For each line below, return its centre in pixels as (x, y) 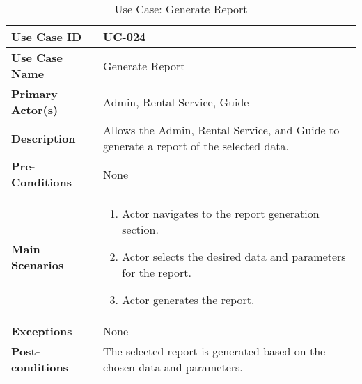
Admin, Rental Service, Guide (176, 102)
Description (44, 138)
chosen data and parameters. (173, 367)
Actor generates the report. (188, 299)
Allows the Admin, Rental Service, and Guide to (221, 130)
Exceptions (42, 331)
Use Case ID (47, 37)
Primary (34, 94)
